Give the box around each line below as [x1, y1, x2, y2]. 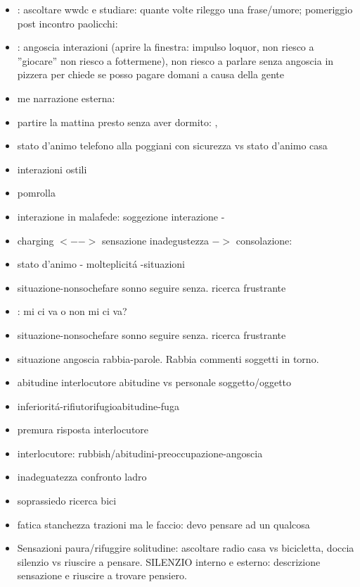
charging [17, 233, 54, 247]
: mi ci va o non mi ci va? [17, 304, 127, 319]
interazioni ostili [17, 161, 87, 176]
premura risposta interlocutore [17, 422, 149, 437]
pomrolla [17, 185, 56, 200]
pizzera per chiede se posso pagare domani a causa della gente [17, 67, 284, 82]
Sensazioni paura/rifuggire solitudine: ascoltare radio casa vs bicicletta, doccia [17, 540, 354, 555]
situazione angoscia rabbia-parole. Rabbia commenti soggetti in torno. [17, 351, 319, 366]
